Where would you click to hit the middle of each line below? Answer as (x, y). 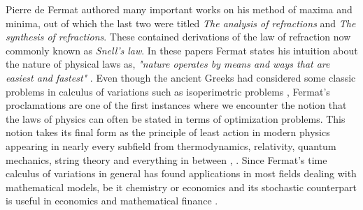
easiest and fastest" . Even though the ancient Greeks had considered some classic (181, 77)
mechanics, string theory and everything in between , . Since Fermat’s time (166, 159)
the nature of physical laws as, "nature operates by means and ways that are (168, 64)
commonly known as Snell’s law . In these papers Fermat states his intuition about (182, 50)
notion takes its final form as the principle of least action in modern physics (168, 132)
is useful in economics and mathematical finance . (112, 201)
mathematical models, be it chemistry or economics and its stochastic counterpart (181, 187)
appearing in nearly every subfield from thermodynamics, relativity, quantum (171, 145)
